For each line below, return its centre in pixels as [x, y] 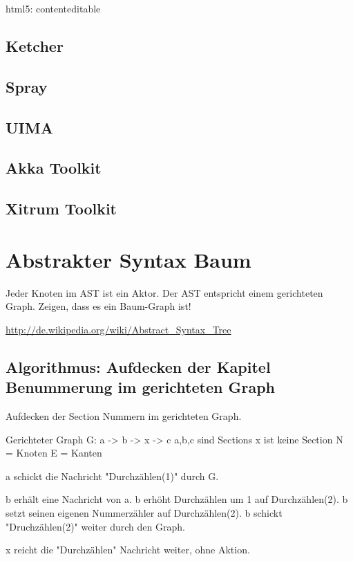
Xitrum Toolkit [61, 209]
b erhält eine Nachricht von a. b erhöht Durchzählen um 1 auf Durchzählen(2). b [177, 499]
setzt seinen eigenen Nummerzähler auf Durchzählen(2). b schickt [144, 512]
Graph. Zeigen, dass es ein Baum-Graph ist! [98, 306]
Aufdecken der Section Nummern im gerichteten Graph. [124, 416]
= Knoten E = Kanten [54, 453]
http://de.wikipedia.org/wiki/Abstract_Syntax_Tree [118, 329]
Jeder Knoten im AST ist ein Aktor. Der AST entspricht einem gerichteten [164, 292]
